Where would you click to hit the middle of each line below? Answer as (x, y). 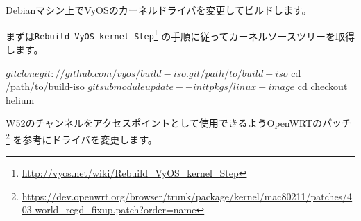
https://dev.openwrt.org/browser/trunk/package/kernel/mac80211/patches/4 (187, 196)
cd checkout (322, 86)
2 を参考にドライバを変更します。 (82, 138)
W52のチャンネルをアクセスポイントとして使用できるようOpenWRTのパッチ (179, 123)
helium (20, 99)
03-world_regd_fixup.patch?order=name (109, 210)
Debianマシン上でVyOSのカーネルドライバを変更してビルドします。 (159, 10)
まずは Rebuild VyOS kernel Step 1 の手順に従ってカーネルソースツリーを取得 (180, 35)
